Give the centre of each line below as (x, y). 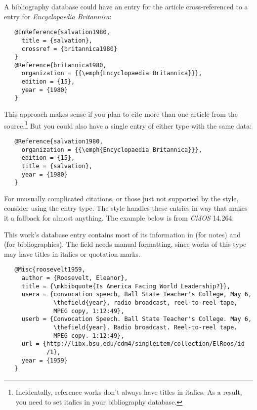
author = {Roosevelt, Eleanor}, (75, 278)
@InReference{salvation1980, (62, 32)
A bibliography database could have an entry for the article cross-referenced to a (126, 6)
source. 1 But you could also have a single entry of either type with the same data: (128, 125)
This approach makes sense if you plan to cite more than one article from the (121, 114)
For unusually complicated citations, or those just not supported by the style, (121, 198)
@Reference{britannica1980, (61, 65)
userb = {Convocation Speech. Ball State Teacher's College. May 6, (137, 319)
